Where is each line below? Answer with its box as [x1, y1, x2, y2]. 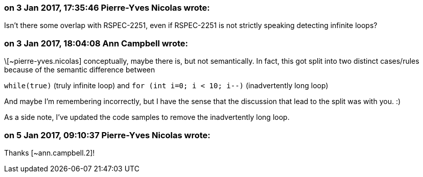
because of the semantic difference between [4, 65, 155, 74]
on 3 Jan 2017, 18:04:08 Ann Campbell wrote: [4, 38, 188, 48]
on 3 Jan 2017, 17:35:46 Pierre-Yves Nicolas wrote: [4, 3, 210, 13]
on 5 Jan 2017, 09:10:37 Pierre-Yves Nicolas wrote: [4, 130, 210, 140]
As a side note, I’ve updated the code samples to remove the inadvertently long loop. [4, 113, 290, 122]
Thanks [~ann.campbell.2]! [4, 148, 95, 157]
